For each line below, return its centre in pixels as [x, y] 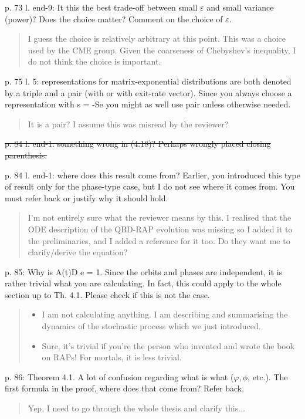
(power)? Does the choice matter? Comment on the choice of [114, 18]
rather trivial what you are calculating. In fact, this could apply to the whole [143, 283]
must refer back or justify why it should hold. [87, 197]
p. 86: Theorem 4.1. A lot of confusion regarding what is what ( [119, 376]
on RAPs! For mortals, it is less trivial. [112, 357]
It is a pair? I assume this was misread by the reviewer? [128, 124]
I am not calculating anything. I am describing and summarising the [165, 314]
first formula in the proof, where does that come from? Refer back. [125, 388]
